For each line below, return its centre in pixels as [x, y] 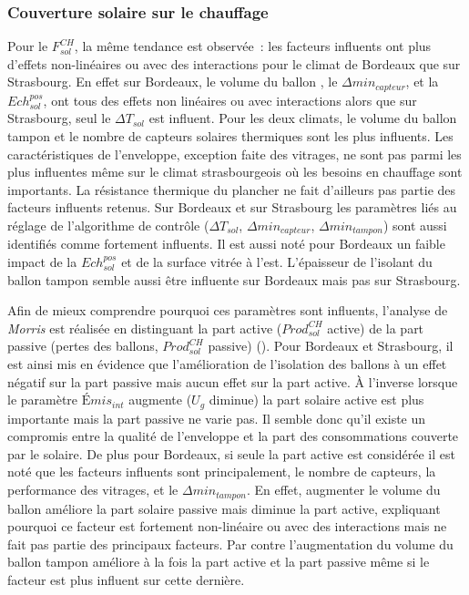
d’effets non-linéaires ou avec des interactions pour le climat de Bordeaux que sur [234, 63]
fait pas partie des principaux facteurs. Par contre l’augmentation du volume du [230, 544]
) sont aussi [415, 226]
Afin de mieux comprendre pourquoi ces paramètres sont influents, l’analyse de [228, 310]
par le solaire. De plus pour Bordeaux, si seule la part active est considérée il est [231, 453]
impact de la [42, 262]
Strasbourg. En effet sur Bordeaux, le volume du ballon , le [173, 82]
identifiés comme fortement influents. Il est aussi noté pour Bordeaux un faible [226, 244]
